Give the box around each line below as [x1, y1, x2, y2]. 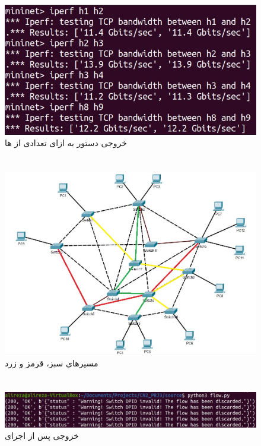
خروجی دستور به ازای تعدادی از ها [5, 137, 127, 149]
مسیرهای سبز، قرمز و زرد [5, 356, 98, 369]
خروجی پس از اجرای [5, 429, 79, 442]
